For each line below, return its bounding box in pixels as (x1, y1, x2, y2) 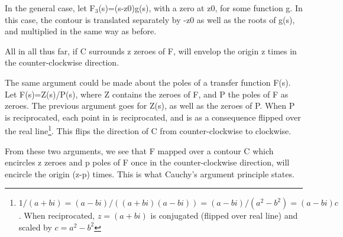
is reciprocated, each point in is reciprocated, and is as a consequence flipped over (5, 111, 301, 123)
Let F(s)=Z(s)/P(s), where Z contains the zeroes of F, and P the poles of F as (5, 87, 289, 100)
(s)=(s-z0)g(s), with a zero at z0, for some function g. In (98, 2, 303, 14)
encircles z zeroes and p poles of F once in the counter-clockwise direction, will (5, 156, 290, 168)
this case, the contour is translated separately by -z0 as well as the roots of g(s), (5, 13, 295, 25)
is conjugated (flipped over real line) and (150, 209, 298, 222)
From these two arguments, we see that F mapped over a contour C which (5, 144, 274, 157)
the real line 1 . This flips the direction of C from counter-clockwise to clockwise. (5, 123, 292, 137)
